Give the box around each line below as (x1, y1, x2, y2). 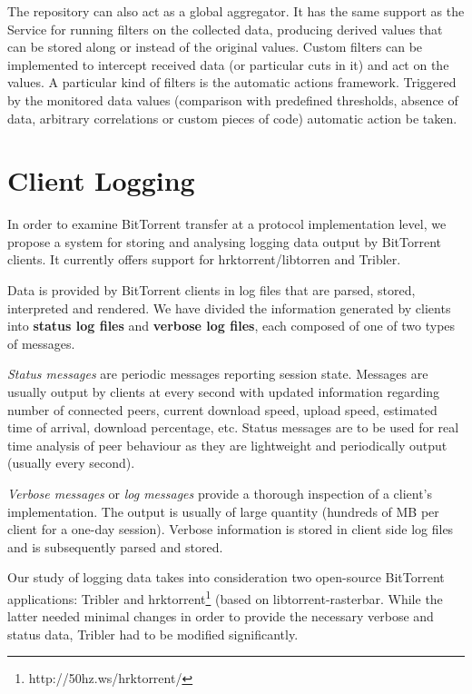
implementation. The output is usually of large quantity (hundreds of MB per (7, 501, 439, 520)
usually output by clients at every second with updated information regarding (7, 382, 440, 402)
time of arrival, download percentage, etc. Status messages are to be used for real (7, 418, 459, 437)
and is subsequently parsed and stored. (7, 537, 223, 556)
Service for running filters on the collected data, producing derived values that (7, 19, 443, 38)
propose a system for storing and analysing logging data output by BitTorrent (7, 232, 441, 251)
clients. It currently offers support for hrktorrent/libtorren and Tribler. (7, 250, 401, 269)
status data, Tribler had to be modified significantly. (7, 624, 299, 643)
